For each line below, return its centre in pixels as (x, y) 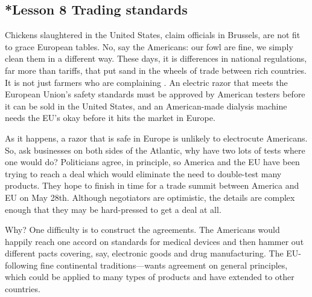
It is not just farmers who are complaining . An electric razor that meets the (146, 82)
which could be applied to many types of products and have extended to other (150, 277)
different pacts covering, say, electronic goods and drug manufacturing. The (144, 253)
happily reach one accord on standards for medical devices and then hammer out (154, 241)
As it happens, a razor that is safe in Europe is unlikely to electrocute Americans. (156, 138)
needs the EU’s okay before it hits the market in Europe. (110, 118)
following (21, 265)
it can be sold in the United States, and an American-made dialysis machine (146, 106)
